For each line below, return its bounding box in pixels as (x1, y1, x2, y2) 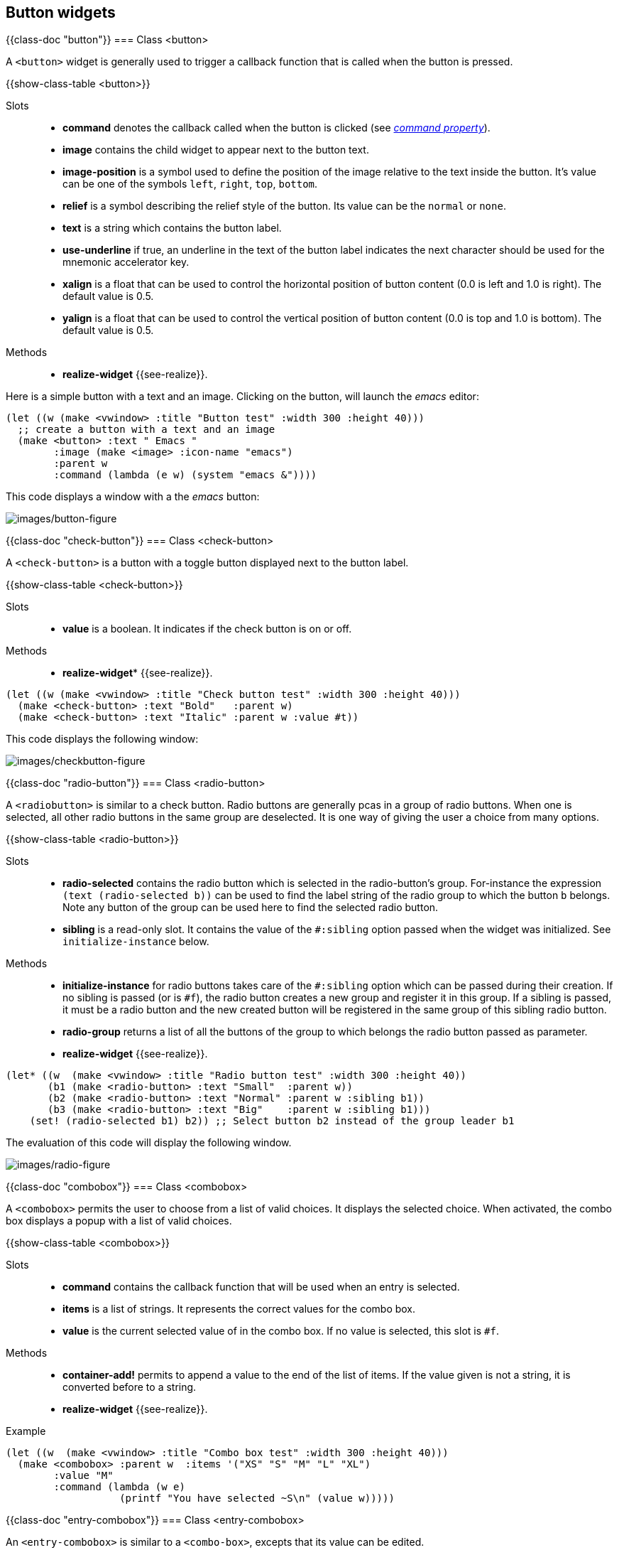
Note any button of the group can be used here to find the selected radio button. (62, 901, 439, 914)
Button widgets (6, 4, 116, 21)
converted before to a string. (62, 1381, 197, 1394)
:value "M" (53, 1470, 114, 1482)
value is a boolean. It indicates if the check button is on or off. (62, 623, 352, 635)
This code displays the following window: (6, 733, 199, 746)
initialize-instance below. (62, 935, 209, 948)
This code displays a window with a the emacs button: (6, 490, 260, 503)
